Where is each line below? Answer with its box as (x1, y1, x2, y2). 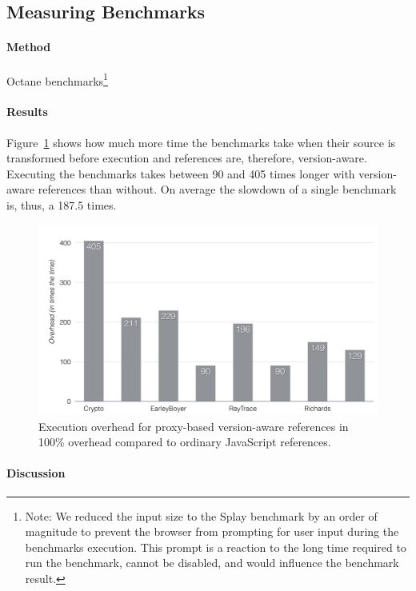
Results (6, 103, 48, 120)
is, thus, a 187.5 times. (6, 197, 117, 213)
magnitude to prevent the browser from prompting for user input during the (25, 523, 399, 540)
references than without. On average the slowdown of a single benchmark (38, 181, 397, 198)
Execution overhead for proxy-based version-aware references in (38, 417, 349, 434)
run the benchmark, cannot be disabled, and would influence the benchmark (25, 554, 399, 571)
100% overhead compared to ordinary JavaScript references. (38, 433, 331, 450)
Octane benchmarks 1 (6, 70, 108, 89)
